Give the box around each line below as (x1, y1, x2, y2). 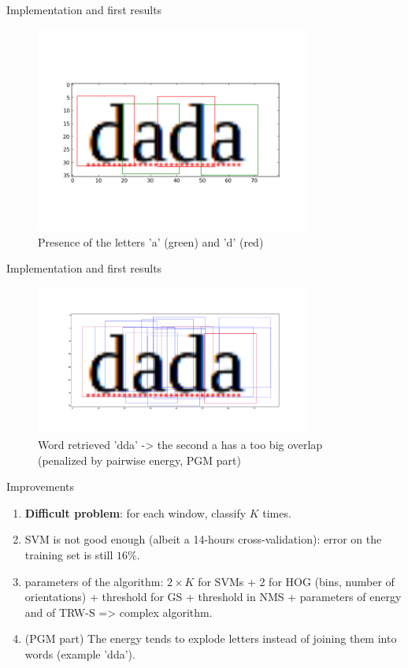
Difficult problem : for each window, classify (24, 504, 247, 521)
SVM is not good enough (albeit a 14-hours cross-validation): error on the (24, 531, 382, 547)
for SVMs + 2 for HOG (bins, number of (198, 573, 395, 589)
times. (262, 504, 291, 521)
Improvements (6, 478, 75, 495)
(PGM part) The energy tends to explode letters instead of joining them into (24, 630, 397, 647)
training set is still (24, 546, 113, 562)
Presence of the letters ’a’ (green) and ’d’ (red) (38, 233, 264, 250)
